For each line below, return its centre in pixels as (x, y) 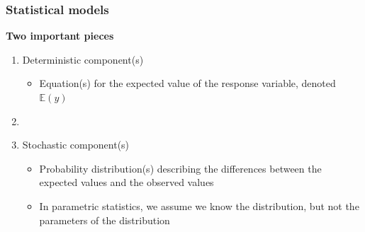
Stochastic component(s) (76, 145)
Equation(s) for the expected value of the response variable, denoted (187, 83)
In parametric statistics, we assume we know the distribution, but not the (199, 205)
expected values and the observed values (127, 182)
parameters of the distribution (105, 220)
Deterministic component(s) (83, 59)
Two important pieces (60, 36)
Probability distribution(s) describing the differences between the (180, 168)
